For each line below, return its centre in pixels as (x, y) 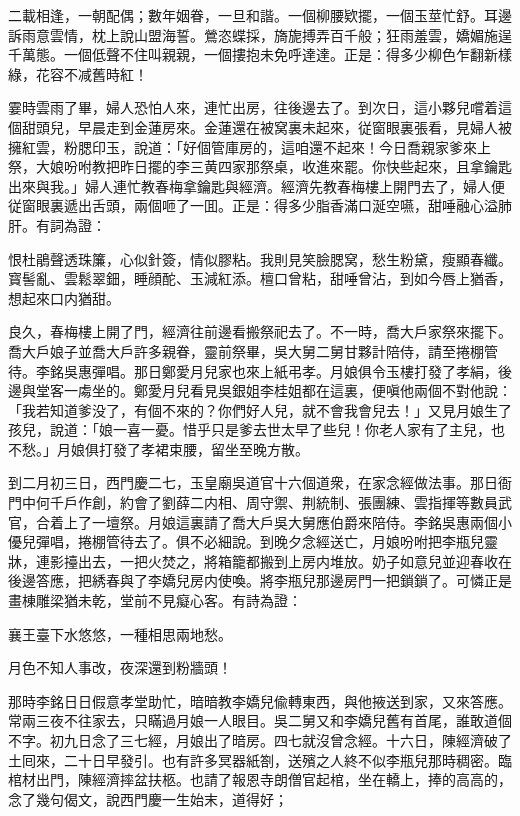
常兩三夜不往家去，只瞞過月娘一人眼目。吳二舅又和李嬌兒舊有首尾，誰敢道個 (260, 720)
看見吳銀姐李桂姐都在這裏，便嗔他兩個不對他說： (350, 390)
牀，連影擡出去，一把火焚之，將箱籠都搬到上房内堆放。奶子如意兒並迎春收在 (260, 560)
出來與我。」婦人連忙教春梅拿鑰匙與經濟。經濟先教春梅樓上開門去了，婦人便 (256, 185)
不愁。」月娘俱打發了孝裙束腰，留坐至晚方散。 (158, 448)
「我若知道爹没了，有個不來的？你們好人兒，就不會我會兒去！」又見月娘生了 (260, 409)
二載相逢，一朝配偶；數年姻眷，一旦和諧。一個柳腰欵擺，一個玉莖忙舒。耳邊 (260, 15)
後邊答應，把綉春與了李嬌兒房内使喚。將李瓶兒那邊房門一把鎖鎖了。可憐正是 (260, 580)
